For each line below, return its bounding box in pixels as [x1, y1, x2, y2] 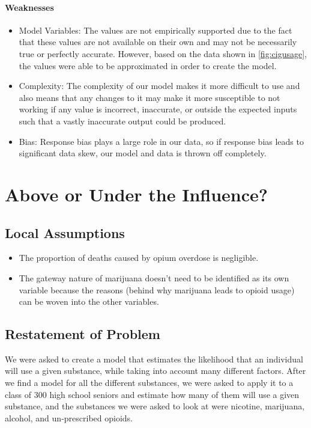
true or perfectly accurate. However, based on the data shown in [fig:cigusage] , [19, 47, 307, 60]
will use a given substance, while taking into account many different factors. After [5, 364, 306, 377]
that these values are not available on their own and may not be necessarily [19, 35, 297, 48]
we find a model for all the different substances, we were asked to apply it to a [5, 376, 294, 389]
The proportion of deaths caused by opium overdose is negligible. [19, 251, 259, 264]
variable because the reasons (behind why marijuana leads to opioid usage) [19, 283, 295, 296]
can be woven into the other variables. [19, 295, 159, 308]
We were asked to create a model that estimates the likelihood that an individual [5, 352, 303, 365]
